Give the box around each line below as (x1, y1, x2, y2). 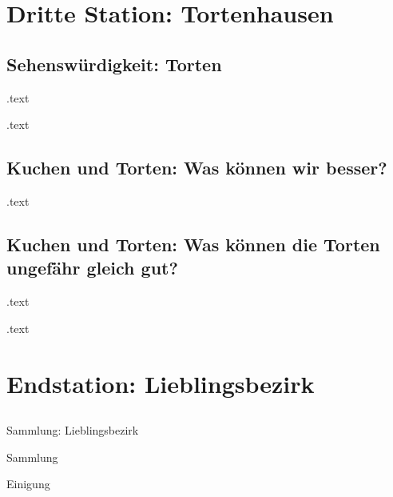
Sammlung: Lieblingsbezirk (6, 422, 139, 439)
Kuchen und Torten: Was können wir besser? (6, 155, 387, 180)
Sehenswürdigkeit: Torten (6, 51, 222, 76)
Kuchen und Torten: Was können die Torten (6, 231, 380, 256)
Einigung (6, 475, 50, 492)
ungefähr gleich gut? (6, 255, 178, 280)
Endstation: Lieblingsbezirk (6, 367, 315, 399)
